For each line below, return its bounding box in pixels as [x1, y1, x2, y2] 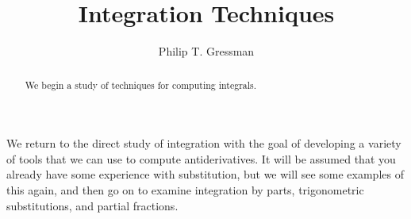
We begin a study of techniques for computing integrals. [25, 78, 257, 91]
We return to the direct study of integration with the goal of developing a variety [6, 135, 401, 152]
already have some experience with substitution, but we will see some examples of [6, 166, 404, 182]
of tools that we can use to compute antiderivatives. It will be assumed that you [6, 150, 396, 167]
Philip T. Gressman [158, 43, 255, 60]
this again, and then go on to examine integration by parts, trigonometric [6, 181, 364, 198]
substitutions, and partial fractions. [6, 197, 179, 213]
